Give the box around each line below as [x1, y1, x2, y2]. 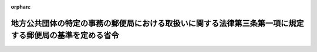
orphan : [11, 3, 31, 10]
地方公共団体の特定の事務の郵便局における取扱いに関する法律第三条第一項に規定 [11, 18, 304, 28]
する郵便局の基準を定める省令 [11, 31, 119, 40]
